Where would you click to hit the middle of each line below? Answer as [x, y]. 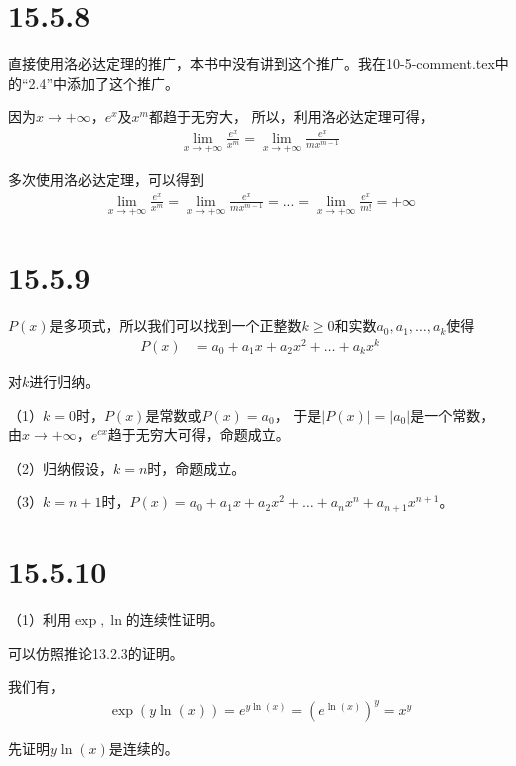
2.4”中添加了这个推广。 [104, 82]
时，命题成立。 [196, 467]
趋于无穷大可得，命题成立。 [198, 434]
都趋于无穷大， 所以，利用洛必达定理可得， [291, 116]
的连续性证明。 [174, 618]
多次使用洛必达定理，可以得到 [106, 179]
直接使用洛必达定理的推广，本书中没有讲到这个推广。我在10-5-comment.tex [251, 63]
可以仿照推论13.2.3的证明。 [96, 652]
